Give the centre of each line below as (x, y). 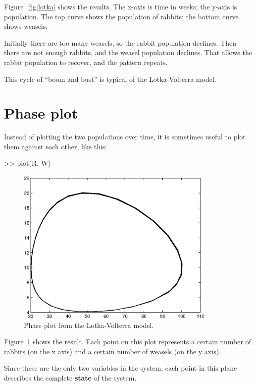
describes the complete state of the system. (70, 378)
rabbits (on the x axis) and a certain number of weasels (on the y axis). (112, 351)
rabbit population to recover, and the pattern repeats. (86, 62)
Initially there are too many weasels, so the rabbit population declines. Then (120, 42)
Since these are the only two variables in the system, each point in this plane (121, 368)
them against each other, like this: (56, 146)
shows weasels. (26, 26)
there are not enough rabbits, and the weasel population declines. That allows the (128, 52)
